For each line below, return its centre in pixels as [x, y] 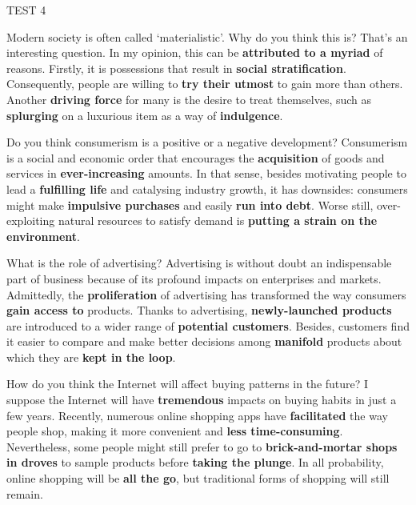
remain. [25, 493]
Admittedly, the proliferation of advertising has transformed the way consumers [206, 294]
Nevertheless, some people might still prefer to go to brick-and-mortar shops [202, 446]
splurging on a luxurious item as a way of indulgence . [145, 115]
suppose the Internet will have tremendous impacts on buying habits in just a [202, 400]
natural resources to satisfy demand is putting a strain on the [218, 220]
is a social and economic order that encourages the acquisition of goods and [196, 157]
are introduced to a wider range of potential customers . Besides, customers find [208, 325]
